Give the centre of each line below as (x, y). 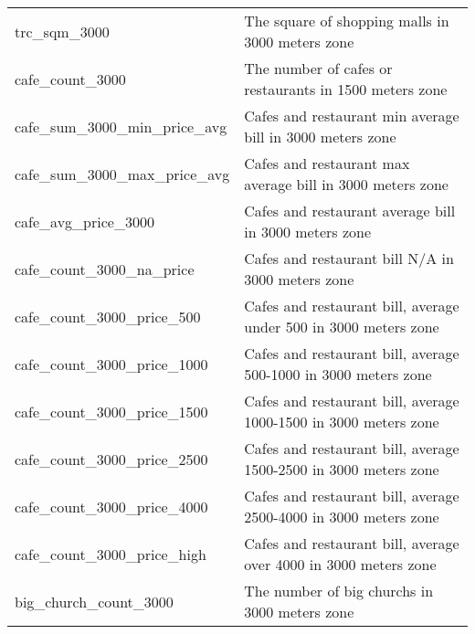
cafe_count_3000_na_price (105, 269)
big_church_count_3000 (94, 601)
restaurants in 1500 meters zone (346, 89)
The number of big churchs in (339, 591)
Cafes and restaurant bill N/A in (349, 258)
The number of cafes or (318, 68)
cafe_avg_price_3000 (84, 221)
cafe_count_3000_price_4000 (111, 506)
